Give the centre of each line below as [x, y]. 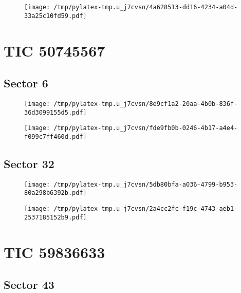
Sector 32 [29, 163]
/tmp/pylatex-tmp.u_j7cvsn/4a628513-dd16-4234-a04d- [146, 7]
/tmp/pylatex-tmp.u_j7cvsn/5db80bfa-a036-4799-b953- [146, 184]
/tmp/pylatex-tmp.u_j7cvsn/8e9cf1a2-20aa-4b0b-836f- [146, 104]
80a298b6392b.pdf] [55, 193]
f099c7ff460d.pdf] [55, 136]
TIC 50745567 [54, 50]
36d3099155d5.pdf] [55, 112]
